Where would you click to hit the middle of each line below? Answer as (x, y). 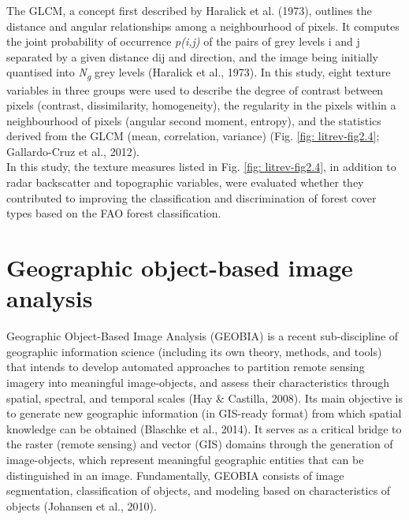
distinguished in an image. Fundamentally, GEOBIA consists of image (175, 475)
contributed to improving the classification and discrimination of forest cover (191, 197)
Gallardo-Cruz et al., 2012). (73, 151)
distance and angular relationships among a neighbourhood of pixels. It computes (203, 26)
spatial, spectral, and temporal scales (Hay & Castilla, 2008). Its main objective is (205, 397)
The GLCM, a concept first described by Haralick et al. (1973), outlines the (189, 10)
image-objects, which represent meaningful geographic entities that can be (185, 459)
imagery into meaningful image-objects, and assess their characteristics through (198, 382)
